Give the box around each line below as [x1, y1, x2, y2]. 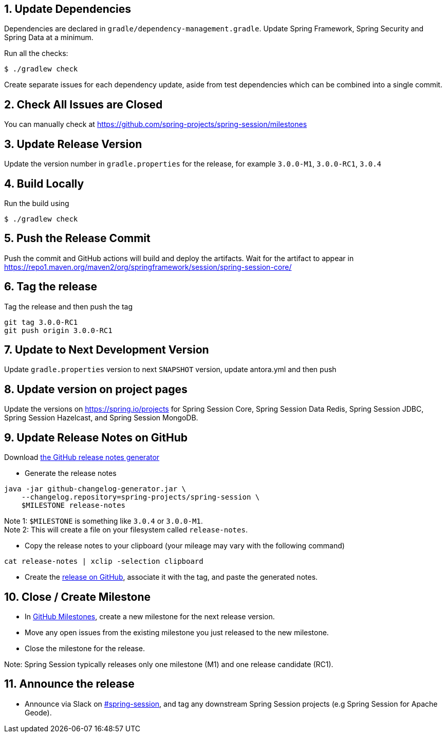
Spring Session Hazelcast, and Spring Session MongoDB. [4, 413, 198, 422]
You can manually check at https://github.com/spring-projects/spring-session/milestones [4, 120, 307, 129]
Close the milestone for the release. [25, 644, 145, 653]
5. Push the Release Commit [4, 232, 151, 245]
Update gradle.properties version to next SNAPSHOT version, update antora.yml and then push [4, 365, 337, 374]
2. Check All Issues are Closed [4, 98, 163, 111]
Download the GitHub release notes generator [4, 453, 160, 462]
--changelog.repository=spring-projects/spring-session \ [21, 493, 260, 502]
